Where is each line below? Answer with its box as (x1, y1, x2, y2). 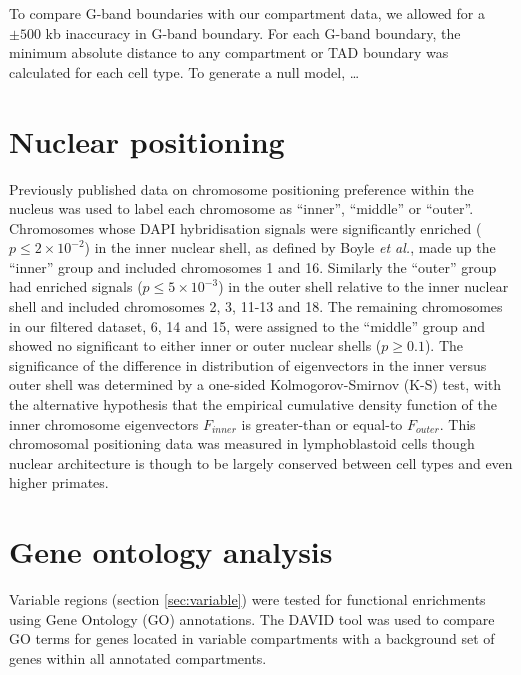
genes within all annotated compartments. (9, 647, 267, 668)
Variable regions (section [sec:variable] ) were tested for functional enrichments (9, 589, 486, 610)
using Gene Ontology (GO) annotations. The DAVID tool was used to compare (9, 608, 495, 629)
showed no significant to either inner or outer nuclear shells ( (9, 335, 382, 356)
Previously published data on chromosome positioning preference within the (9, 178, 474, 199)
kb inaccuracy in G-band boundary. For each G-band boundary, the (45, 22, 461, 43)
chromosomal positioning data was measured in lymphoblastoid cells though (9, 433, 475, 454)
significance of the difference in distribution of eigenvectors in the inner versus (9, 354, 487, 375)
